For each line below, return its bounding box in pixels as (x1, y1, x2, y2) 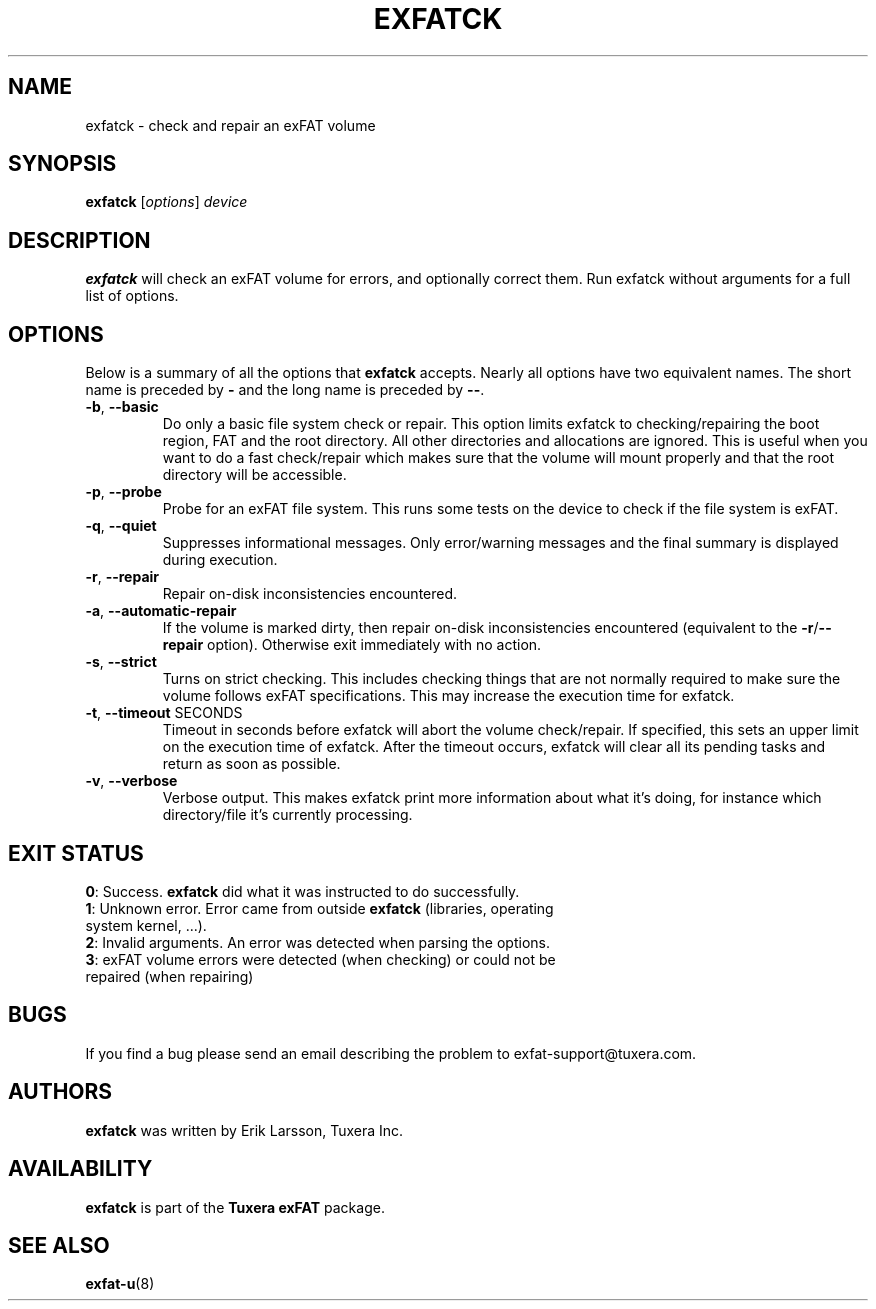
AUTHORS (8, 1079, 113, 1105)
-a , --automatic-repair (85, 602, 237, 620)
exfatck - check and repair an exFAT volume (85, 116, 376, 134)
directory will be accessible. (162, 466, 347, 484)
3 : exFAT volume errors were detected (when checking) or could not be (85, 950, 556, 968)
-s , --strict (85, 653, 157, 671)
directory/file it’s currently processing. (162, 806, 413, 824)
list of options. (85, 287, 179, 305)
